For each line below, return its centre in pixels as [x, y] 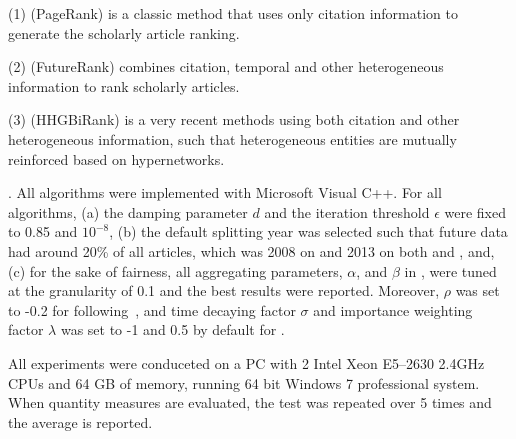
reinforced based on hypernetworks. [116, 158]
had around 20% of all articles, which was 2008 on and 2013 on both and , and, [251, 250]
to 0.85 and [43, 231]
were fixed [475, 211]
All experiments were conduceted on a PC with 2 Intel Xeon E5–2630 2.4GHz [246, 362]
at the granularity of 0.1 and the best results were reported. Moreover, [224, 290]
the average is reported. [80, 421]
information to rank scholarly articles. [124, 85]
